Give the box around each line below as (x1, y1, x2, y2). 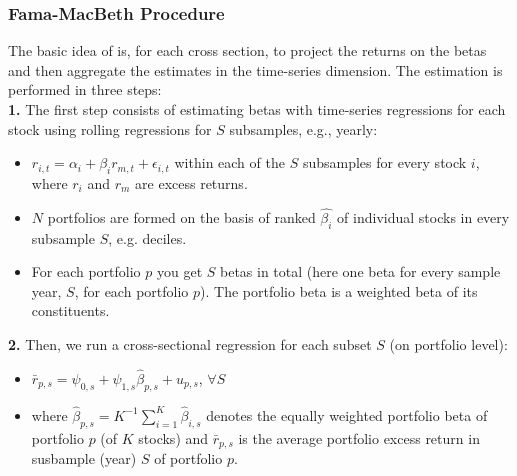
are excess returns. (135, 172, 248, 193)
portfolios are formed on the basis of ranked (47, 206, 316, 227)
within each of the (174, 152, 285, 173)
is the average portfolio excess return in (238, 427, 480, 448)
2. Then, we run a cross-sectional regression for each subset (8, 333, 372, 354)
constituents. (31, 300, 110, 321)
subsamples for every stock (302, 152, 467, 173)
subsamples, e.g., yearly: (229, 118, 378, 139)
